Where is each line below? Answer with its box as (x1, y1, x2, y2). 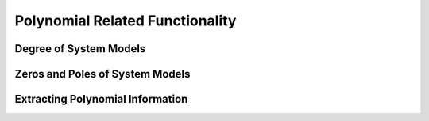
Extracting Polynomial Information (14, 93, 188, 106)
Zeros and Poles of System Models (14, 67, 191, 81)
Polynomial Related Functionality (14, 12, 237, 29)
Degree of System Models (14, 42, 146, 55)
